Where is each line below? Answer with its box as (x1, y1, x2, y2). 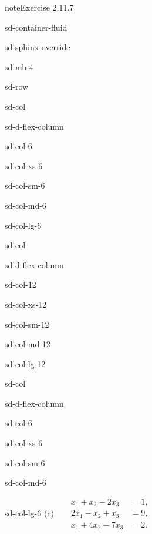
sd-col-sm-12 (5, 318, 49, 330)
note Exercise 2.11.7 (5, 1, 74, 13)
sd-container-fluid (5, 21, 67, 33)
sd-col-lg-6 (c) (5, 506, 55, 519)
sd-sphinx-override (5, 41, 70, 53)
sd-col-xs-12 (5, 298, 47, 310)
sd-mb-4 (5, 60, 33, 72)
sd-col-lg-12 (5, 357, 46, 370)
